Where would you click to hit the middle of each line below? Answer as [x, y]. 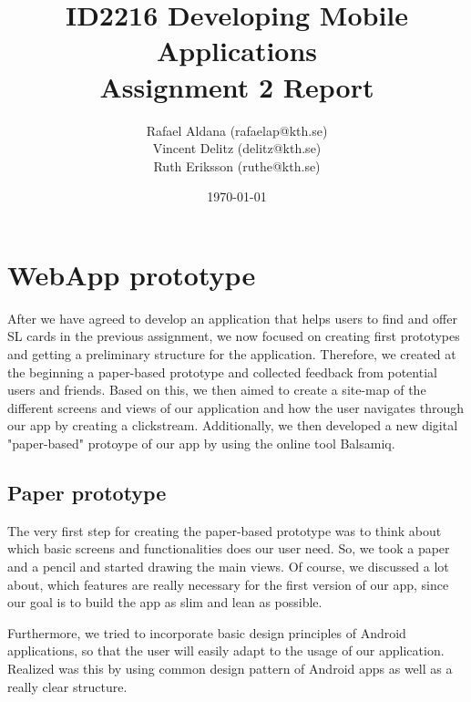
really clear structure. [67, 686]
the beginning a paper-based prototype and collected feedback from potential [222, 372]
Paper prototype [87, 492]
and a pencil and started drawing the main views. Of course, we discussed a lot [228, 566]
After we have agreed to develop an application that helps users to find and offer [232, 318]
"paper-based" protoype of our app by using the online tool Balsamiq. [201, 443]
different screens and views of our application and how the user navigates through [236, 407]
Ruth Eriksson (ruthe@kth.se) [237, 165]
